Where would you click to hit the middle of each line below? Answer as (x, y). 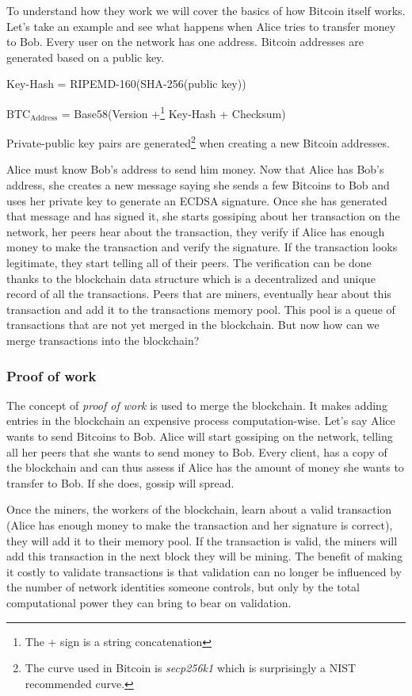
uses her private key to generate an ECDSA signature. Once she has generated (197, 200)
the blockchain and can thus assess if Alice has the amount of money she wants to (205, 467)
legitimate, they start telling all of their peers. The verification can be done (189, 263)
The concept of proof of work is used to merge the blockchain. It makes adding (197, 405)
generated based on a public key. (86, 57)
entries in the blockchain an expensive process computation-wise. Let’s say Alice (201, 421)
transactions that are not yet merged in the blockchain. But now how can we (193, 325)
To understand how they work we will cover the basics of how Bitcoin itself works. (206, 10)
